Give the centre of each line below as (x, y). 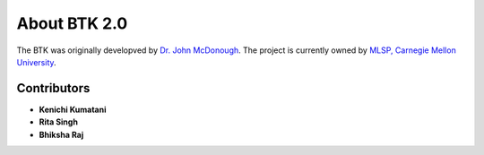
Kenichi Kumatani (73, 109)
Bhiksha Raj (61, 134)
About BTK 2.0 (72, 23)
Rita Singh (58, 122)
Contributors (53, 88)
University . (37, 62)
